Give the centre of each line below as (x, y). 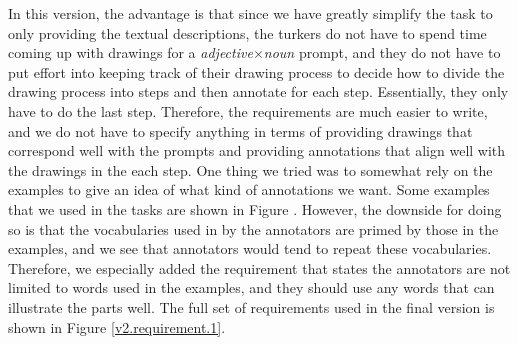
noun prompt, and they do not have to (382, 52)
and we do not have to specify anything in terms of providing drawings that (240, 130)
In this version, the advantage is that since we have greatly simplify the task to (250, 13)
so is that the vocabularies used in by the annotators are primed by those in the (253, 228)
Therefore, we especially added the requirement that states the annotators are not (259, 267)
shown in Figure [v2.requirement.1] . (117, 326)
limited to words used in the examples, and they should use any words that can (251, 287)
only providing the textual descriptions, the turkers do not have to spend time (247, 32)
